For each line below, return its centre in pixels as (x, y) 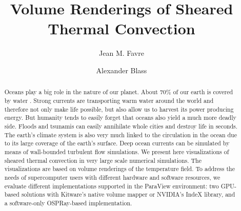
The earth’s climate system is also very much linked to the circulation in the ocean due (121, 134)
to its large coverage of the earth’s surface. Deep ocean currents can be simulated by (117, 143)
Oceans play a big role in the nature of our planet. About (81, 92)
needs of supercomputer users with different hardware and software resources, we (112, 177)
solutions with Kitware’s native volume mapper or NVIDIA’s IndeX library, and (128, 194)
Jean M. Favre (122, 53)
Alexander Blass (122, 70)
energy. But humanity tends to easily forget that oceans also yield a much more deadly (120, 118)
